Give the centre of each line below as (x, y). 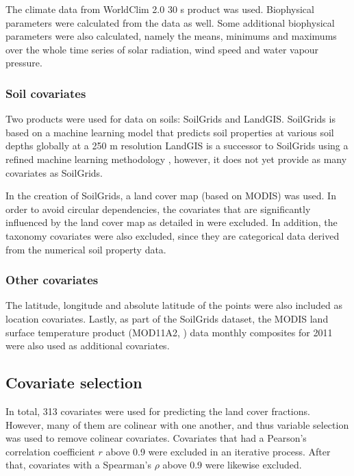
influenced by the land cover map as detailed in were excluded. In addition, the (172, 222)
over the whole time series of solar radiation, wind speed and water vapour (162, 49)
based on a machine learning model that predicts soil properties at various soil (170, 132)
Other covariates (52, 280)
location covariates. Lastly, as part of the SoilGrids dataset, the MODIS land (167, 318)
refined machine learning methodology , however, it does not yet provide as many (176, 159)
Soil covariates (46, 93)
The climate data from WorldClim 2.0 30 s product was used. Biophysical (160, 9)
